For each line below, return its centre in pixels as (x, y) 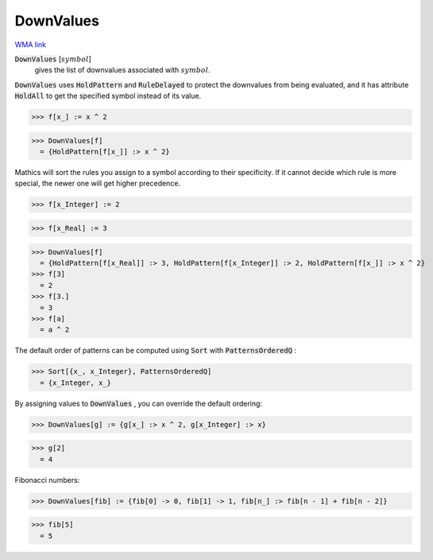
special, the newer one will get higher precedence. (98, 184)
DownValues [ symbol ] (53, 59)
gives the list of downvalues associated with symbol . (122, 70)
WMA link (31, 45)
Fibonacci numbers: (47, 480)
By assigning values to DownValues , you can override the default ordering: (138, 403)
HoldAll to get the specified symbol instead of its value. (108, 96)
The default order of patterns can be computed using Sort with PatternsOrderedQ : (156, 351)
